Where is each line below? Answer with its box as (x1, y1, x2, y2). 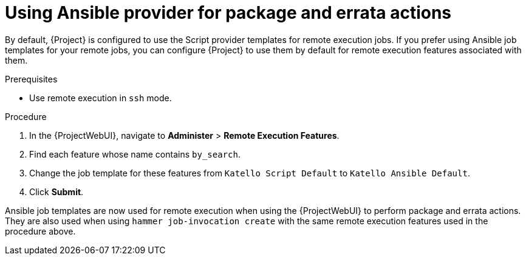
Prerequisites (5, 73, 58, 84)
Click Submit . (29, 186, 84, 197)
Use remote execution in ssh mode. (29, 92, 172, 103)
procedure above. (5, 225, 76, 236)
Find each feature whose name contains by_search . (29, 148, 241, 159)
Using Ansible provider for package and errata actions (5, 2, 452, 23)
